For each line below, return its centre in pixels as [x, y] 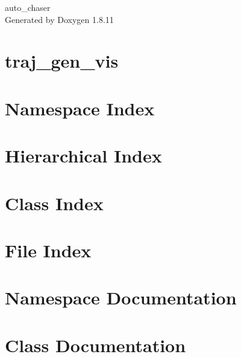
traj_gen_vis [62, 61]
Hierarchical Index [83, 156]
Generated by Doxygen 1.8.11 [59, 19]
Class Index [54, 203]
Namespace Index [80, 108]
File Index [48, 250]
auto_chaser [28, 7]
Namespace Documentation [121, 297]
